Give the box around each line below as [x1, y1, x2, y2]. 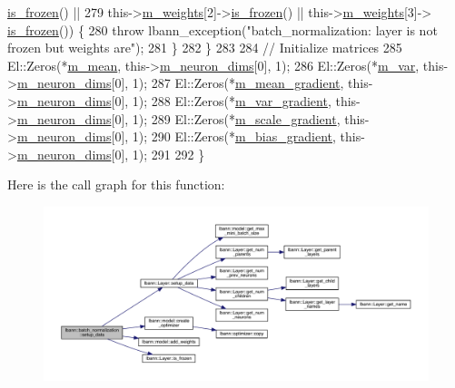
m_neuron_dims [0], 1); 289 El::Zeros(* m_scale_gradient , [16, 109, 341, 128]
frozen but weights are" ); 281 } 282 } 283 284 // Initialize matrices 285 [7, 38, 402, 57]
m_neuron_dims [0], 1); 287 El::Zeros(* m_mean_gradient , [16, 73, 344, 92]
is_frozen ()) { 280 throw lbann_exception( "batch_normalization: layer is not [7, 20, 438, 39]
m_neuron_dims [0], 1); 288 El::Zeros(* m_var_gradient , [16, 91, 331, 110]
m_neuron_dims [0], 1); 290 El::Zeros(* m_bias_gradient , [16, 127, 336, 146]
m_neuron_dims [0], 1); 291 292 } [16, 144, 205, 163]
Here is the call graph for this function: [7, 175, 225, 194]
